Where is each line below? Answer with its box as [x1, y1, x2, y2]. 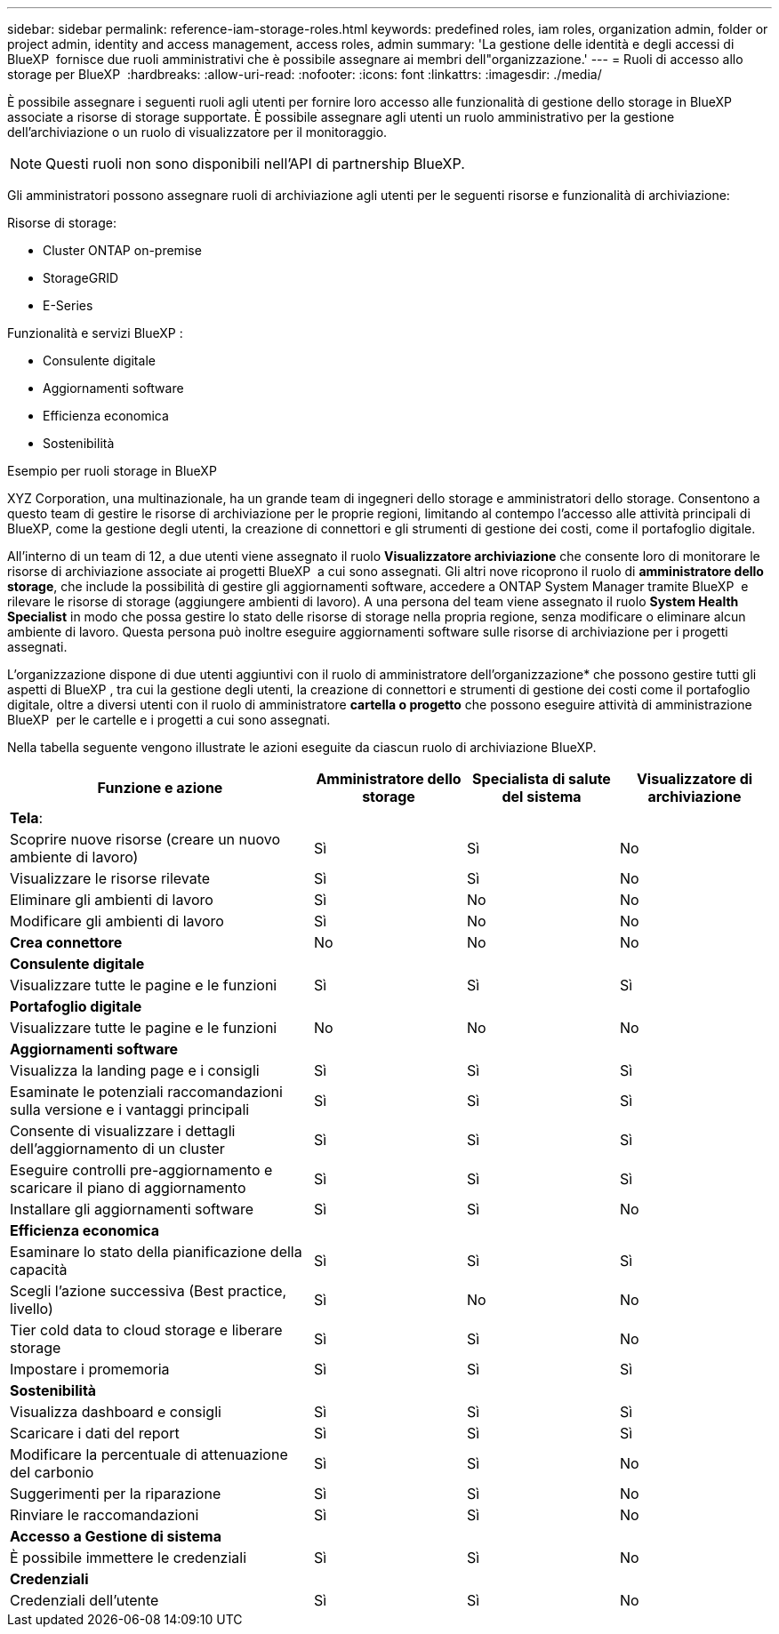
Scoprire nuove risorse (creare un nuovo [10, 830, 281, 848]
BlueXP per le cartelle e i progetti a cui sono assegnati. [7, 712, 331, 727]
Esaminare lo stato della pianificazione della [10, 1243, 302, 1261]
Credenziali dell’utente [10, 1591, 159, 1609]
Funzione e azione [97, 779, 223, 797]
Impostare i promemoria [10, 1360, 170, 1378]
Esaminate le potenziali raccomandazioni [10, 1083, 283, 1101]
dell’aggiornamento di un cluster [10, 1140, 225, 1157]
